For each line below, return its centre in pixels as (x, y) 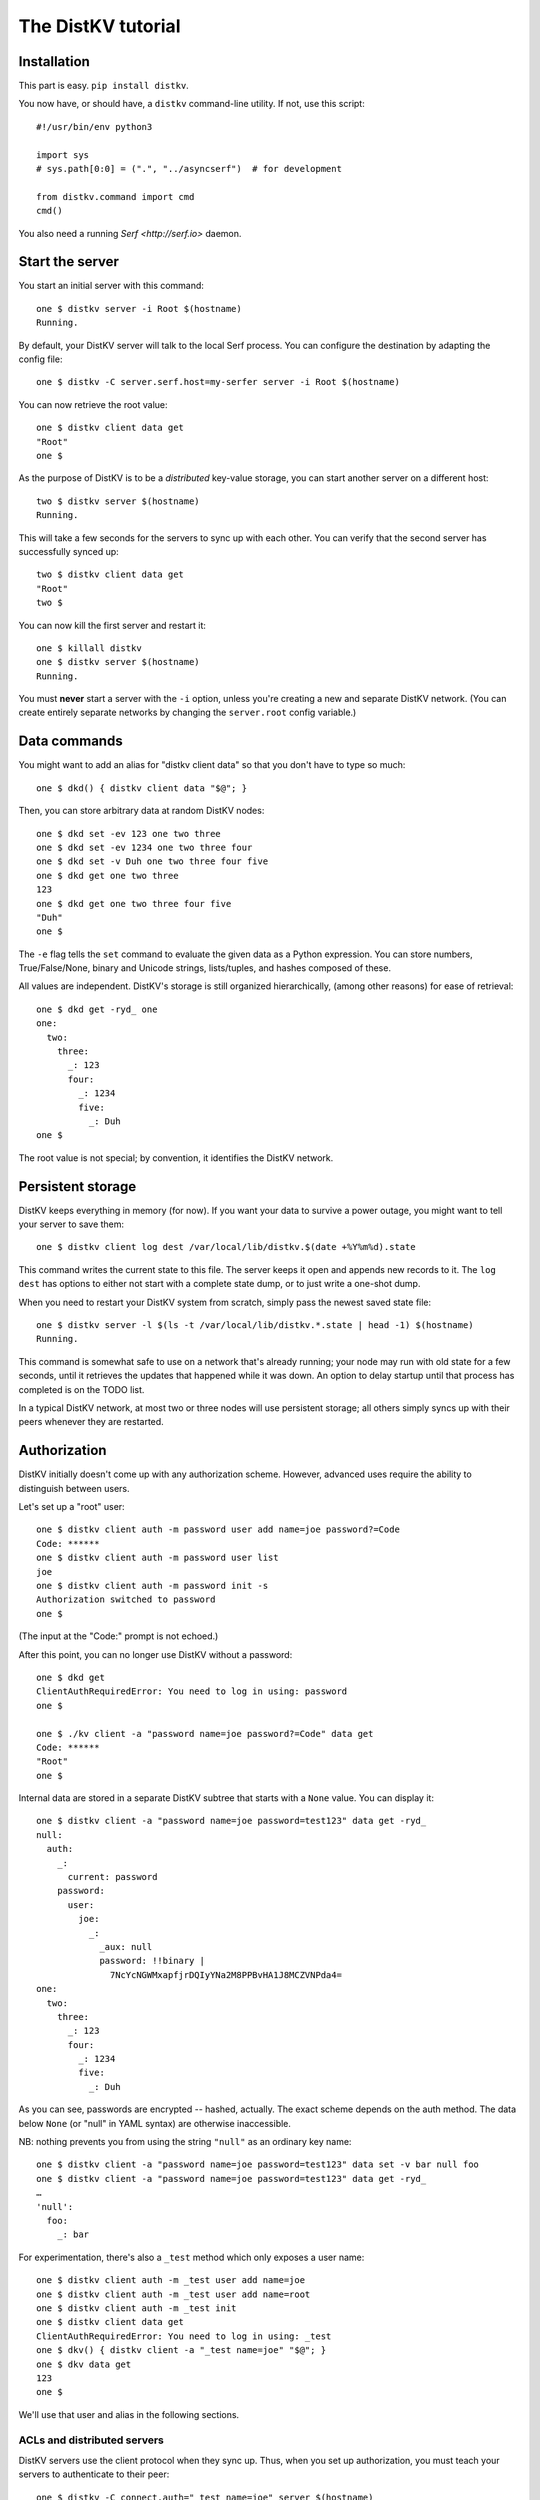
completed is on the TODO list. (81, 1389)
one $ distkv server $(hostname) (118, 662)
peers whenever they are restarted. (91, 1422)
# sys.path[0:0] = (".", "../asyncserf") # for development (189, 169)
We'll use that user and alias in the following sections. (129, 2414)
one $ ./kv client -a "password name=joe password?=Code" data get (205, 1733)
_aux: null (126, 1946)
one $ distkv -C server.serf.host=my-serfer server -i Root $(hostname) (218, 382)
